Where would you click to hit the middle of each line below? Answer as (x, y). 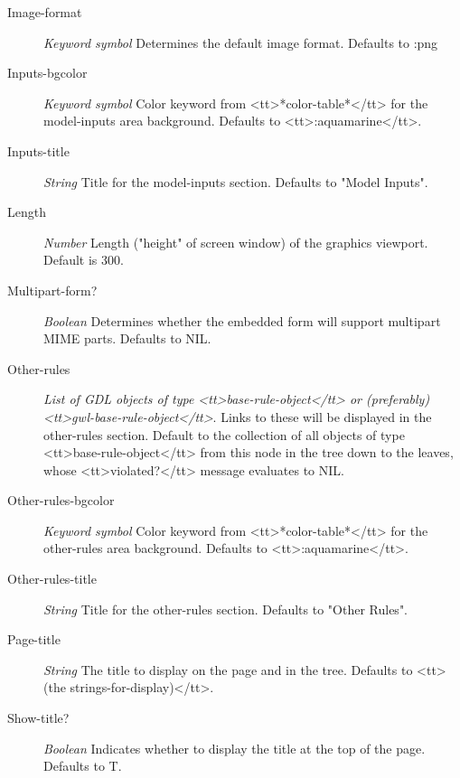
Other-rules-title (52, 579)
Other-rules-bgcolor (61, 500)
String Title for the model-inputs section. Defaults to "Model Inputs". (236, 181)
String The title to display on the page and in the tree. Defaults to (228, 669)
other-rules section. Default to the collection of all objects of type (224, 434)
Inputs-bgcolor (47, 73)
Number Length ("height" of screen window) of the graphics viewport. (236, 242)
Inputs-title (38, 150)
